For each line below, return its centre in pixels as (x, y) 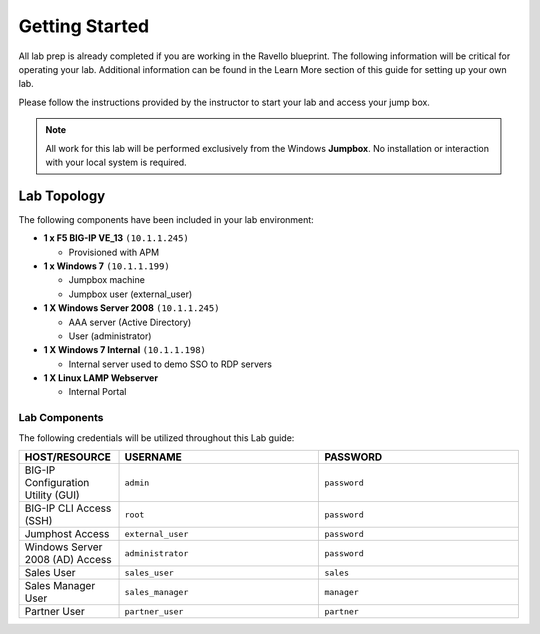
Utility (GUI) (52, 495)
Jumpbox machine (106, 280)
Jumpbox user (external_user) (130, 294)
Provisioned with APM (114, 252)
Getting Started (84, 26)
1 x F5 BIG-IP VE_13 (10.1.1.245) (116, 238)
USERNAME (153, 457)
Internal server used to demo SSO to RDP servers (170, 364)
